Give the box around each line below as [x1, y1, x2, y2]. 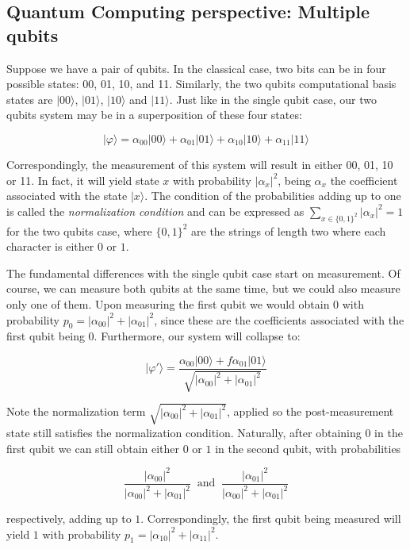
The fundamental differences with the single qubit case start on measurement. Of [6, 264, 400, 281]
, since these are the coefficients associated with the [154, 311, 404, 328]
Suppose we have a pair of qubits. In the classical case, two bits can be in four [6, 60, 386, 76]
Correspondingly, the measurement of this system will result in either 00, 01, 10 [6, 155, 393, 172]
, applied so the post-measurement [227, 403, 394, 420]
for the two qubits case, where [6, 222, 152, 239]
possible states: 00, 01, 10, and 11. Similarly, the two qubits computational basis [6, 75, 397, 92]
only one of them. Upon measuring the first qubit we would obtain [6, 295, 330, 312]
